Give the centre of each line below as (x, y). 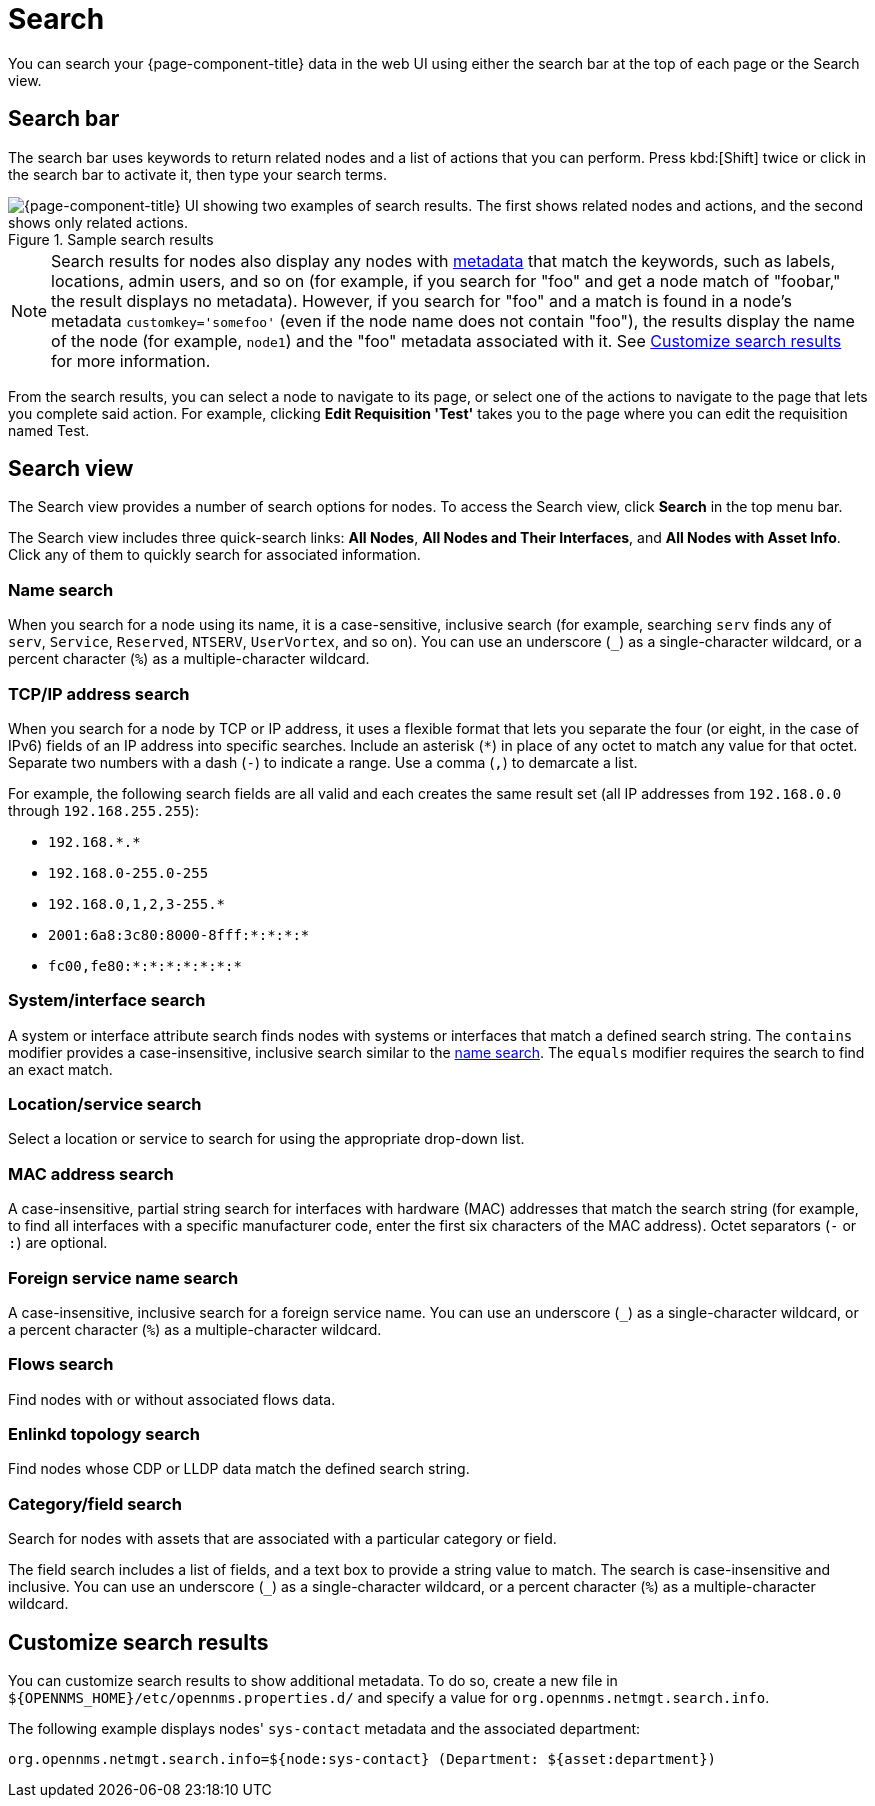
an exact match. (60, 1069)
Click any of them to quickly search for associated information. (214, 555)
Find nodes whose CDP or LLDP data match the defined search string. (239, 1469)
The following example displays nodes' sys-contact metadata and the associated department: (324, 1729)
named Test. (49, 430)
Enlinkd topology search (104, 1434)
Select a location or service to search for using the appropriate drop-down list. (266, 1139)
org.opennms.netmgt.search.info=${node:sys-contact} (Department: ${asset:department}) (362, 1759)
